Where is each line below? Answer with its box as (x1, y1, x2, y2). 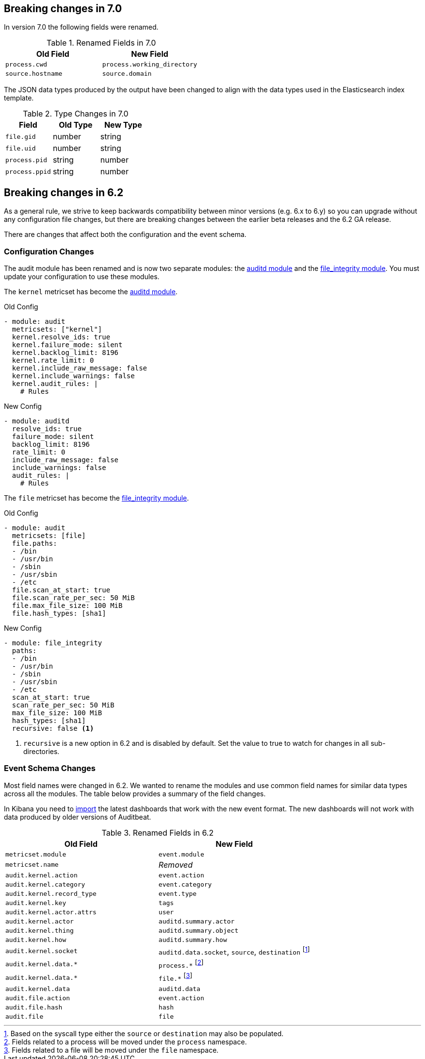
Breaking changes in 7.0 (4, 2, 122, 15)
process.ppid (5, 168, 51, 175)
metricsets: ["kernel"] (12, 325, 102, 334)
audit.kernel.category (5, 880, 85, 888)
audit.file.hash (5, 1003, 63, 1011)
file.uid (5, 144, 36, 152)
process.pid (5, 156, 48, 164)
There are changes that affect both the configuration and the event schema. (4, 230, 246, 239)
